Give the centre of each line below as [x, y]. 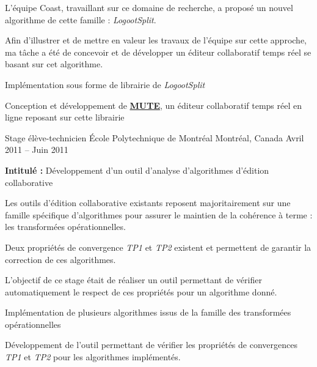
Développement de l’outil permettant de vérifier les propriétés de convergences [151, 345]
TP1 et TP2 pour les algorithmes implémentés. [93, 357]
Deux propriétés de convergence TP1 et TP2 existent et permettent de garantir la [158, 247]
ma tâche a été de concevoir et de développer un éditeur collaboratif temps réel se [158, 52]
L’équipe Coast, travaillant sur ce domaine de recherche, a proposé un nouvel [149, 7]
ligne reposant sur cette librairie [65, 117]
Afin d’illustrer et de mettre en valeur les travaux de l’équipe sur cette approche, [156, 40]
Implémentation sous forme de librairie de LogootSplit [105, 84]
